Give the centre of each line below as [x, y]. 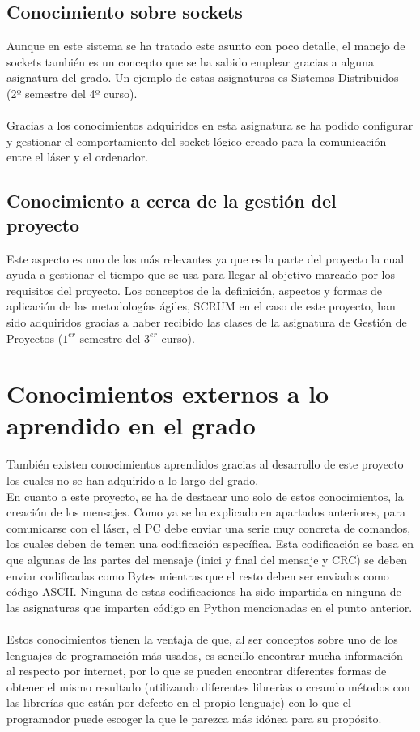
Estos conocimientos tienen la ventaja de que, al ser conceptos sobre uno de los [202, 638]
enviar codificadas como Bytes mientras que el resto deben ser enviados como [198, 575]
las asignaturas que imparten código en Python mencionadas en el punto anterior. [210, 607]
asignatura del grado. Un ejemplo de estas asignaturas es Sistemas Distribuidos [203, 77]
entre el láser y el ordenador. [78, 157]
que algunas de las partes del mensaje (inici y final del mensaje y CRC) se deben [207, 559]
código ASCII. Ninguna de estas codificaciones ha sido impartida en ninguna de [204, 591]
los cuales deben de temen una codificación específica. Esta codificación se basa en [210, 544]
